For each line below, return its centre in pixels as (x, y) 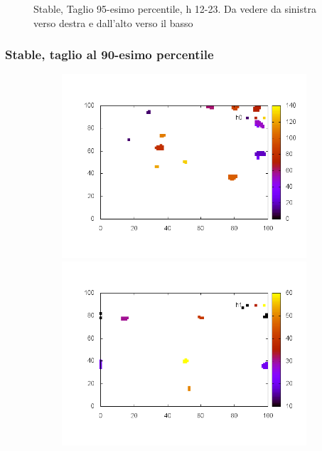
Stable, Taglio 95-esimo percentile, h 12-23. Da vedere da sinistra (175, 9)
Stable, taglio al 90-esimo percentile (109, 55)
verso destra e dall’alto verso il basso (113, 22)
